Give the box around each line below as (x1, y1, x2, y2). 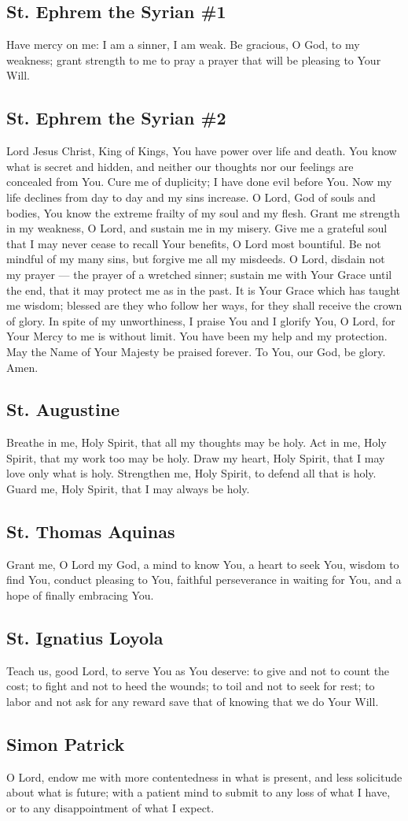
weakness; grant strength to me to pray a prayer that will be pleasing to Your (6, 51, 381, 68)
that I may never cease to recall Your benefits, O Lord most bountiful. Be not (6, 235, 381, 251)
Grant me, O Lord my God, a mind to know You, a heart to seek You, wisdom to (6, 555, 399, 572)
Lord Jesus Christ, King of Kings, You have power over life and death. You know (6, 143, 397, 159)
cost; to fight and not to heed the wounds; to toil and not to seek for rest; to (6, 678, 375, 694)
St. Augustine (6, 397, 120, 422)
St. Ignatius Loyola (6, 626, 164, 650)
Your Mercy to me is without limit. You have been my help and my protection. (6, 328, 388, 344)
